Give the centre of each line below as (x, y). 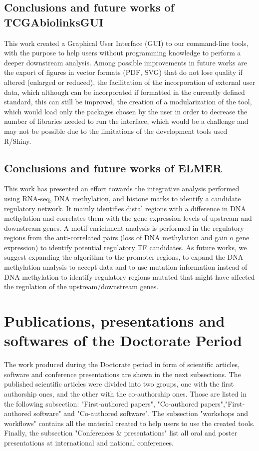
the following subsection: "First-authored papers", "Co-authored (101, 403)
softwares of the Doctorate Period (123, 340)
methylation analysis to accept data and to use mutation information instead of (126, 267)
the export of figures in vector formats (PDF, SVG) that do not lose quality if (123, 72)
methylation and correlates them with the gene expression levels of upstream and (128, 218)
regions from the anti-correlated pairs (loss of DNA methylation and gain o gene (127, 237)
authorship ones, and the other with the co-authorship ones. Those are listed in (125, 393)
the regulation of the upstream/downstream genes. (81, 286)
